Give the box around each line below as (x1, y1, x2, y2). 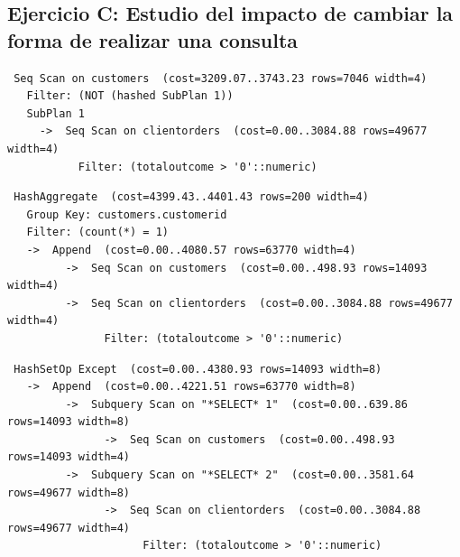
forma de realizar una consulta (7, 25, 299, 53)
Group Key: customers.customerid (26, 208, 227, 221)
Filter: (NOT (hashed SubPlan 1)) (26, 89, 234, 103)
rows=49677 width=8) (7, 486, 131, 499)
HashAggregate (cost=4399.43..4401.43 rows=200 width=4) (14, 190, 369, 204)
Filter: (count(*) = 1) (26, 226, 169, 239)
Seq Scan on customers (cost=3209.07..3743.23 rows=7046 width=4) (14, 71, 428, 85)
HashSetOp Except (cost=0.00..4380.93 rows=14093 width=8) (14, 362, 382, 376)
